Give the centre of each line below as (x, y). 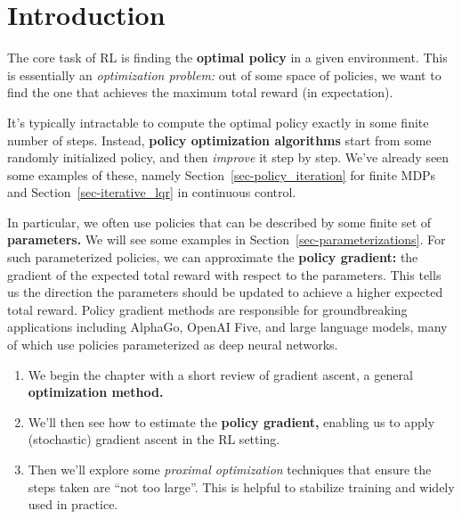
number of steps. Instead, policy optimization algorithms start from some (219, 140)
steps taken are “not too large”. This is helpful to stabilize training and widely (241, 486)
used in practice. (73, 504)
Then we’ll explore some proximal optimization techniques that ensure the (230, 469)
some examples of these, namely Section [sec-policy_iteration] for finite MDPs (222, 174)
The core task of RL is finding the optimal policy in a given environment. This (227, 58)
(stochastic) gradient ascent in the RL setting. (154, 439)
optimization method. (96, 392)
